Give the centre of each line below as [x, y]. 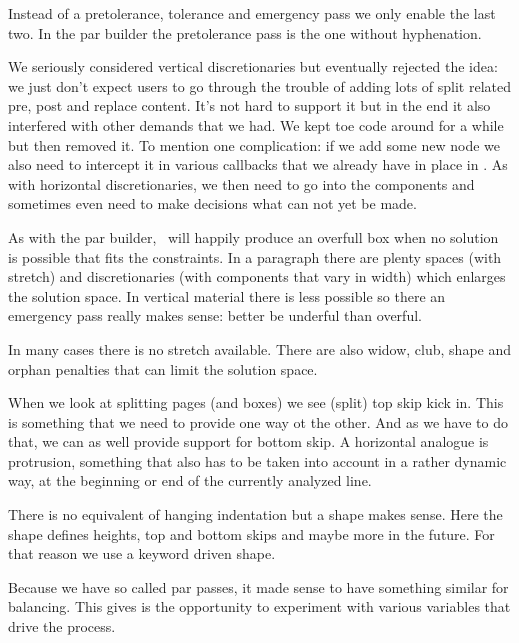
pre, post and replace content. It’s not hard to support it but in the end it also [249, 105]
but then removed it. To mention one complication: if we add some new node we [254, 144]
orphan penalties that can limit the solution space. [163, 368]
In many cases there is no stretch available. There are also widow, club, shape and [260, 348]
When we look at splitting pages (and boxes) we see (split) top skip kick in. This [256, 402]
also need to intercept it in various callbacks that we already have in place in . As [258, 164]
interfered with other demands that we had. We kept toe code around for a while [256, 124]
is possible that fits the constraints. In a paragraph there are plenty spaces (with [255, 256]
